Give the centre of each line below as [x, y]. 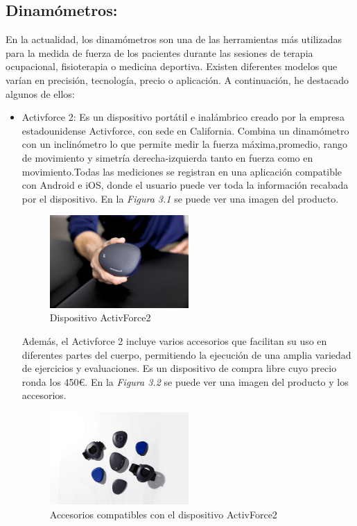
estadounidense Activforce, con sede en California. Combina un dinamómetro [185, 130]
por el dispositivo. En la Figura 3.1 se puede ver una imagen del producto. [180, 198]
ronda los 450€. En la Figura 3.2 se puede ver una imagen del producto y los [185, 381]
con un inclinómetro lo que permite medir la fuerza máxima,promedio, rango [185, 144]
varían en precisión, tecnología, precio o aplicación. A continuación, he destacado [177, 79]
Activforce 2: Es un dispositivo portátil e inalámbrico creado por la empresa [183, 117]
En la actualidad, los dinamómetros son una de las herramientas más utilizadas [174, 39]
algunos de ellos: [40, 93]
